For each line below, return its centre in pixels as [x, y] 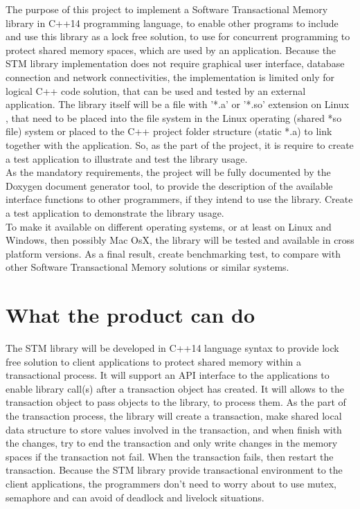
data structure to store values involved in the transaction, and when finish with [174, 429]
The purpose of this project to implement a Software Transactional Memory [167, 9]
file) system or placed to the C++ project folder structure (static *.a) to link [169, 131]
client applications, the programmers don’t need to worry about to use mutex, [171, 483]
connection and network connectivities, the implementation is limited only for [170, 77]
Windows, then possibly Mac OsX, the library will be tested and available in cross [180, 240]
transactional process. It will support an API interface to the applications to [168, 375]
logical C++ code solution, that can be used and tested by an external [156, 90]
